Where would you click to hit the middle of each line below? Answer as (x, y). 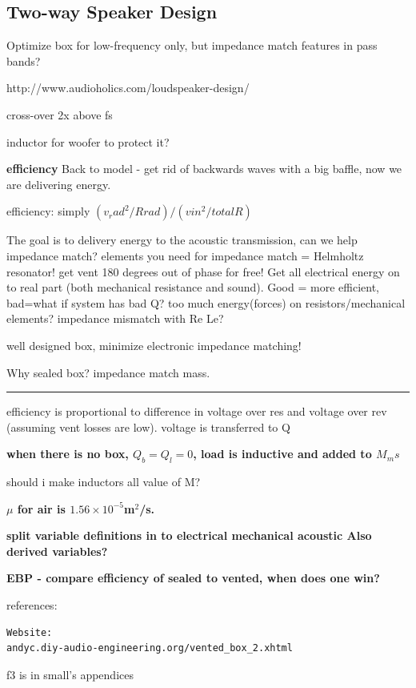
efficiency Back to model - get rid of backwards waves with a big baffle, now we (204, 169)
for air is (41, 508)
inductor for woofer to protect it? (88, 141)
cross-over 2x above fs (60, 114)
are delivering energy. (59, 184)
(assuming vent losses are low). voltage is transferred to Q (148, 426)
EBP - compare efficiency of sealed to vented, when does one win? (193, 578)
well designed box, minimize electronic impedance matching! (154, 345)
